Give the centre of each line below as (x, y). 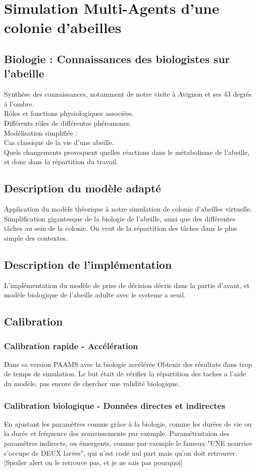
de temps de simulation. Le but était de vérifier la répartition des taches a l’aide (125, 374)
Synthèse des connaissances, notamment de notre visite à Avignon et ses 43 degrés (128, 94)
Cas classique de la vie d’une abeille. (59, 142)
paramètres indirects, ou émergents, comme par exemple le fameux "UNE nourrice (128, 443)
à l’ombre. (19, 103)
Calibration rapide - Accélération (71, 345)
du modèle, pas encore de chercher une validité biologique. (92, 383)
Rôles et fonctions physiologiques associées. (69, 113)
